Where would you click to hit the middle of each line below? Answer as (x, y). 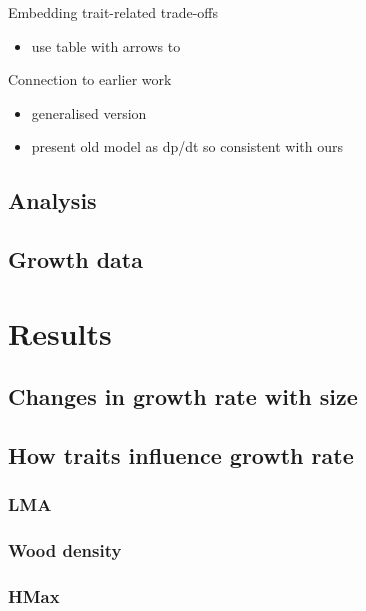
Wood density (65, 550)
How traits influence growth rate (181, 455)
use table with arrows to (106, 45)
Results (60, 332)
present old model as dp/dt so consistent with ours (187, 146)
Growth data (75, 259)
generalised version (89, 112)
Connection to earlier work (90, 79)
